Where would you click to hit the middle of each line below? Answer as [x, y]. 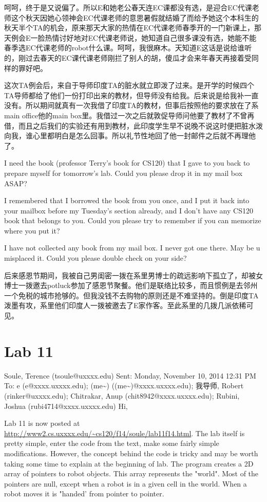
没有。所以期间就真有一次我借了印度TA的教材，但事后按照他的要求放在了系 [131, 105]
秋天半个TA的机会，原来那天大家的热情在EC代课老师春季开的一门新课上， [129, 28]
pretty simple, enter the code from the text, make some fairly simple [112, 443]
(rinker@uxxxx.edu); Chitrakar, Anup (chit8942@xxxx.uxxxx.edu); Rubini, [122, 395]
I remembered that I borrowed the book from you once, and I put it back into [127, 200]
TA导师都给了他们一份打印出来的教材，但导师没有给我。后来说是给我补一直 [131, 95]
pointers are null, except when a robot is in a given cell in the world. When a [126, 483]
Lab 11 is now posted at [42, 423]
